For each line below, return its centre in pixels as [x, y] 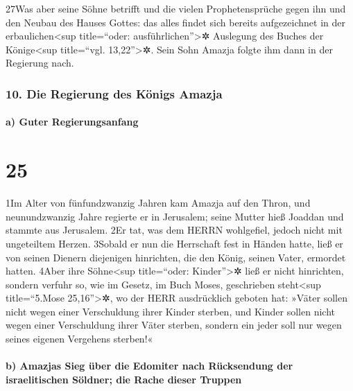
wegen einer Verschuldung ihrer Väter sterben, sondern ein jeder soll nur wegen [174, 325]
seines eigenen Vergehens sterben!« [79, 339]
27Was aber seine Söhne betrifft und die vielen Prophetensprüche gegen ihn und [176, 8]
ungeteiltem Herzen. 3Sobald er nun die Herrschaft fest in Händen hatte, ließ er [174, 243]
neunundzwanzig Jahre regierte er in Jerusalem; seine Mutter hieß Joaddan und [175, 216]
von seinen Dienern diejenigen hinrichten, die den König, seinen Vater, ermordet [176, 257]
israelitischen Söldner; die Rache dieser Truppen [124, 379]
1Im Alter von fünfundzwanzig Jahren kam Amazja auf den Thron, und [158, 203]
